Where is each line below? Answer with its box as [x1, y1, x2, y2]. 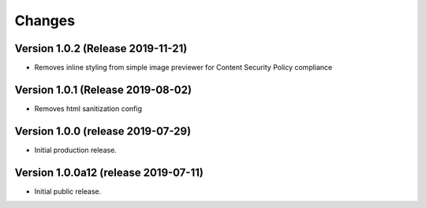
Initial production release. [34, 145, 118, 154]
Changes [14, 12, 75, 29]
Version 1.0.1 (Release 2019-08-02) [14, 83, 192, 96]
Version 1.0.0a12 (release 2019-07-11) [14, 165, 204, 179]
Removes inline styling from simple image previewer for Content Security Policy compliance [34, 63, 333, 72]
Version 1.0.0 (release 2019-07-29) [14, 124, 192, 138]
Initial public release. [34, 186, 102, 196]
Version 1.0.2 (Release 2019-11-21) [14, 42, 188, 55]
